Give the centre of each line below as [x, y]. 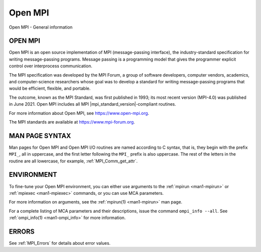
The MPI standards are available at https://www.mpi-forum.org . [72, 122]
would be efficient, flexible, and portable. [50, 88]
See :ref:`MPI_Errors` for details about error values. [60, 243]
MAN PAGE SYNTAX [40, 136]
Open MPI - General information [41, 27]
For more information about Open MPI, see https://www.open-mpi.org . [79, 113]
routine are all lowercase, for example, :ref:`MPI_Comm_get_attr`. [73, 161]
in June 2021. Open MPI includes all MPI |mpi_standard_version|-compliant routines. [93, 104]
